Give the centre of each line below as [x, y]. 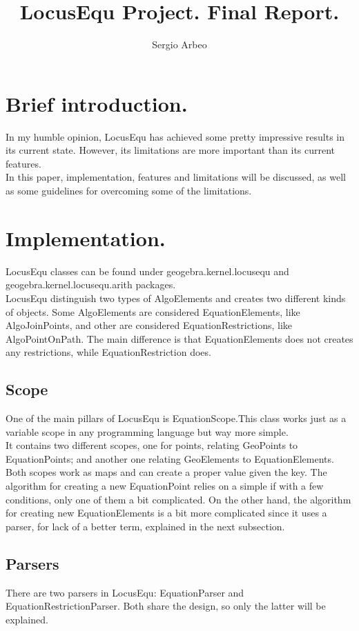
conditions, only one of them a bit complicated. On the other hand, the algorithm [178, 499]
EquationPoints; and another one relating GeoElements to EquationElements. [170, 458]
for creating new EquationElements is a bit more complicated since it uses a [166, 513]
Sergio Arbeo [179, 44]
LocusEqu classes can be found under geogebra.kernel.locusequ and [147, 271]
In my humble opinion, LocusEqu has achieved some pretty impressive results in [175, 136]
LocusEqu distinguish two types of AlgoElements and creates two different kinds [176, 298]
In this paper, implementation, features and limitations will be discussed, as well [176, 177]
